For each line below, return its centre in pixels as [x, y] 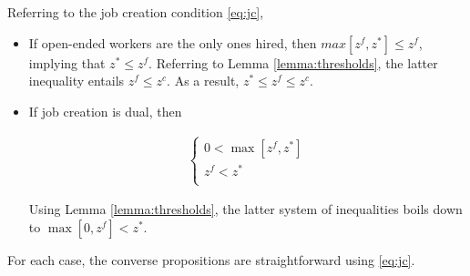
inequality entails [77, 81]
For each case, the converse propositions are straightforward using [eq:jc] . [211, 259]
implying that [67, 62]
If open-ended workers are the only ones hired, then [173, 42]
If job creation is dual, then [105, 111]
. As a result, [203, 81]
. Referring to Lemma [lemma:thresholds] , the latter [293, 62]
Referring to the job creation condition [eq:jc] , [136, 12]
